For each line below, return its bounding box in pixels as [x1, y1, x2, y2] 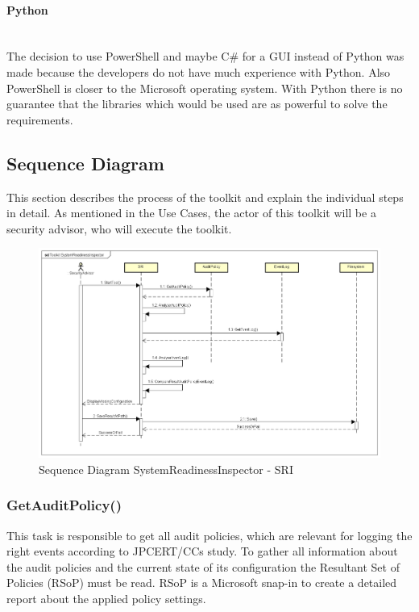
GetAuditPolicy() [6, 495, 122, 515]
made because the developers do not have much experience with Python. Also [6, 63, 391, 80]
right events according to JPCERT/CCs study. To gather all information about [6, 543, 398, 560]
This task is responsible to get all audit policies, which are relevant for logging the [6, 526, 413, 543]
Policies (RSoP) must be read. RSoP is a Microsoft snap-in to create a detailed [6, 574, 397, 591]
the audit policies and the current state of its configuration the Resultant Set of [6, 558, 400, 575]
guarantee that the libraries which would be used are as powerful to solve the [6, 95, 388, 112]
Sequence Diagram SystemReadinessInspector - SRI [39, 460, 293, 477]
